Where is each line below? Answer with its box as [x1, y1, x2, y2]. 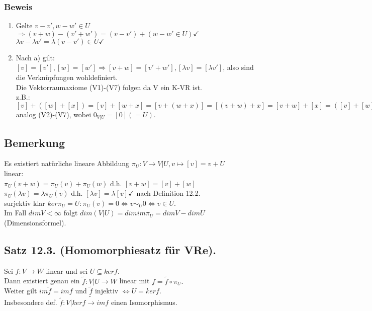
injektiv [95, 285, 119, 296]
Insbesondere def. [4, 296, 57, 307]
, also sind [223, 62, 254, 72]
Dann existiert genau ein [4, 275, 80, 286]
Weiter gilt [4, 285, 37, 296]
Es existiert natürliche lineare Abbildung [4, 158, 130, 169]
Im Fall [4, 207, 27, 218]
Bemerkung [4, 134, 65, 150]
